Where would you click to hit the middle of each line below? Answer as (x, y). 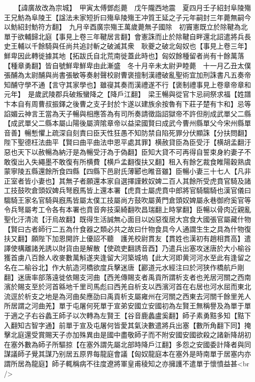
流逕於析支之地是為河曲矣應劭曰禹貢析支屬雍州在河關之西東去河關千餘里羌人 (127, 296)
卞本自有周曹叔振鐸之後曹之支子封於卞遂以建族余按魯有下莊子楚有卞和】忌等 (127, 103)
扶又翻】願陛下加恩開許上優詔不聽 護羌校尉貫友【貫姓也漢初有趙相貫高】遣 (127, 238)
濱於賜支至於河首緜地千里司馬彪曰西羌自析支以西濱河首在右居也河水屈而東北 (127, 286)
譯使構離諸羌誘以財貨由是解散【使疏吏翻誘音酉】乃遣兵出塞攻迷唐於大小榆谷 (127, 248)
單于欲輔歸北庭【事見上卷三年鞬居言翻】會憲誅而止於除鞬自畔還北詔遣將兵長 (127, 36)
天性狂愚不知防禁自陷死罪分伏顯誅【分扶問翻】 (175, 132)
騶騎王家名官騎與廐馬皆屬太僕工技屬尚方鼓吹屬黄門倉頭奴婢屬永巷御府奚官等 (127, 200)
